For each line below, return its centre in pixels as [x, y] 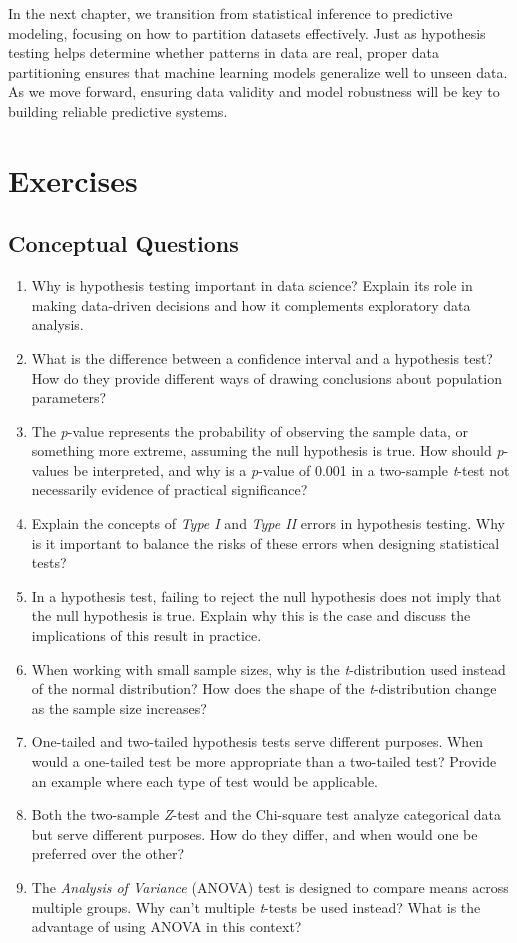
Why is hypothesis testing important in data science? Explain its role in [252, 285]
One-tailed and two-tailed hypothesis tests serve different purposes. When [257, 741]
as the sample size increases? [119, 707]
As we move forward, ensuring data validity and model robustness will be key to [254, 91]
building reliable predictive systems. [118, 110]
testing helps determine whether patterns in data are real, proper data [224, 52]
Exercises [73, 179]
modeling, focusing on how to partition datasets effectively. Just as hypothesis [247, 32]
